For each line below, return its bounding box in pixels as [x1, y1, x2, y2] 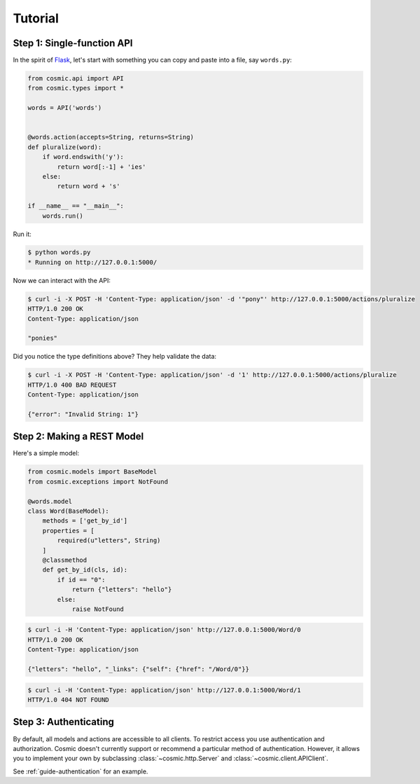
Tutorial [13, 11, 59, 26]
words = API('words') [27, 104, 102, 112]
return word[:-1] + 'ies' [57, 163, 146, 171]
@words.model [27, 497, 73, 505]
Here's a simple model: [13, 449, 80, 458]
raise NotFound [71, 605, 124, 613]
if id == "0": [57, 575, 106, 584]
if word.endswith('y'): [42, 153, 124, 161]
